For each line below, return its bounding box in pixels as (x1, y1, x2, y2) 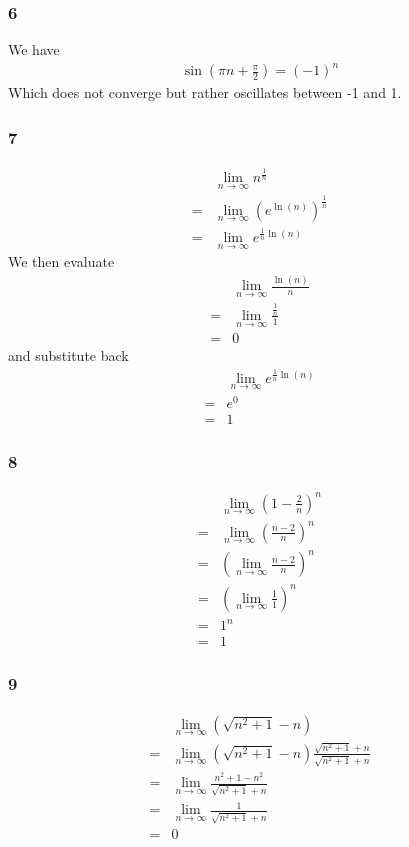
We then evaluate (8, 251, 115, 272)
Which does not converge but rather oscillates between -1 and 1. (8, 82, 402, 103)
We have (8, 39, 60, 60)
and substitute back (8, 345, 129, 366)
